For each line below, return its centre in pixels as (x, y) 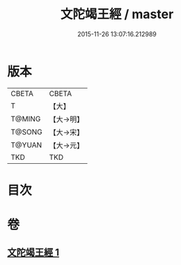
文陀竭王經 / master (117, 14)
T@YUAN (26, 145)
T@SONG (27, 132)
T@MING (26, 119)
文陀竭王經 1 (33, 253)
